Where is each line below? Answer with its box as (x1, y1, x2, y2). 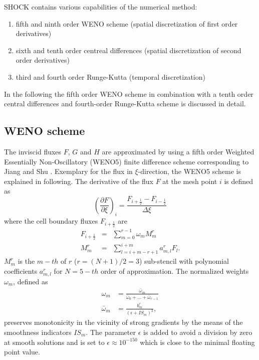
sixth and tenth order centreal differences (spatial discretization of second (16, 45, 241, 55)
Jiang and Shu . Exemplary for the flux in (4, 166, 133, 176)
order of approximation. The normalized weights (100, 265, 249, 276)
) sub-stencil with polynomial (139, 256, 229, 266)
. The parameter (86, 327, 136, 337)
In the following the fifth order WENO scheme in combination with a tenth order (4, 88, 253, 99)
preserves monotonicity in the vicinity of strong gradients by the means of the (4, 317, 243, 327)
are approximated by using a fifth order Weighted (102, 146, 254, 156)
